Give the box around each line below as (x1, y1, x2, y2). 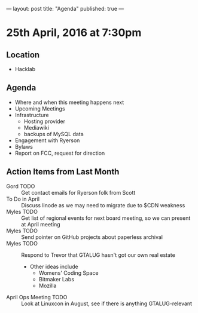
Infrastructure (14, 111, 49, 118)
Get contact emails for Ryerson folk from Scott (21, 189, 136, 196)
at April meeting (21, 220, 61, 228)
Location (6, 50, 40, 60)
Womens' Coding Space (38, 269, 99, 277)
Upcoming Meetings (14, 105, 65, 112)
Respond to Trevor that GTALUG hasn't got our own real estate (21, 251, 175, 259)
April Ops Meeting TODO (6, 293, 68, 300)
